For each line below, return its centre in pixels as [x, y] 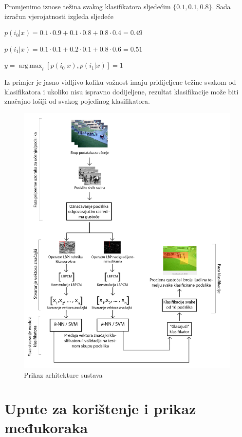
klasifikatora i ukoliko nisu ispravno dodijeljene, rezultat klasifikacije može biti [121, 91]
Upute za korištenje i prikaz [100, 408]
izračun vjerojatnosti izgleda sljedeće [59, 16]
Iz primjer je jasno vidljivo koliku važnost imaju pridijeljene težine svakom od [120, 82]
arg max [30, 66]
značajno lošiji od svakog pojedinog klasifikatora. [77, 101]
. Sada [221, 6]
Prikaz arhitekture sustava [63, 374]
